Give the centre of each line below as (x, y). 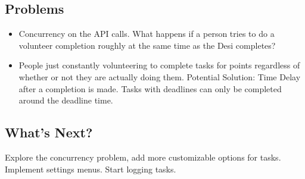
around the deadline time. (66, 100)
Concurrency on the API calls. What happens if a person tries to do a (147, 34)
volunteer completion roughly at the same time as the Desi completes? (147, 45)
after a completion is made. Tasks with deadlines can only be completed (150, 88)
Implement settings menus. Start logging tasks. (91, 169)
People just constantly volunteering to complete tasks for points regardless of (159, 65)
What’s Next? (49, 132)
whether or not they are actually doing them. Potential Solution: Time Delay (160, 76)
